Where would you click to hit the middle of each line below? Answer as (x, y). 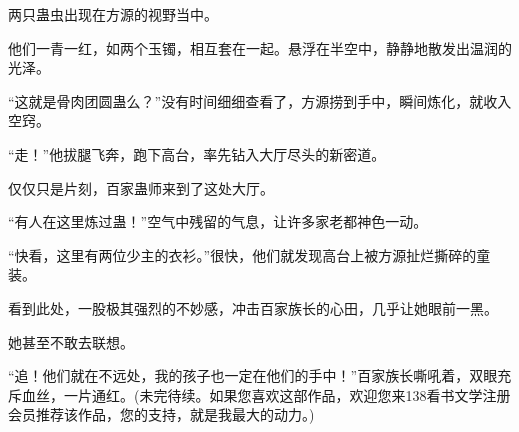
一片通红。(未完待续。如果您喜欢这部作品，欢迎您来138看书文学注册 (287, 394)
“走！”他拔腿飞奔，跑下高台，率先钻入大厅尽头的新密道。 (197, 153)
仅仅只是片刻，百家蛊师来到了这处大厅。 (141, 187)
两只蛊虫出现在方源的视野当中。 (113, 14)
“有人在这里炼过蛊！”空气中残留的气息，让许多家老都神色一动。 (218, 221)
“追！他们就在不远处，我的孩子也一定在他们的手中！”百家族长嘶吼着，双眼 (253, 375)
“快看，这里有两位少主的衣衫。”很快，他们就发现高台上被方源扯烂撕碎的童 (249, 254)
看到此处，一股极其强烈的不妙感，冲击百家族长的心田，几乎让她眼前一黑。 (253, 307)
